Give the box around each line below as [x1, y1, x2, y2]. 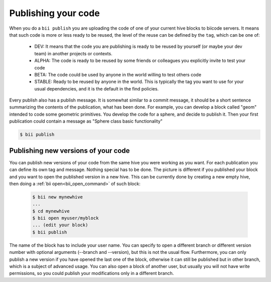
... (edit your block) [32, 222, 88, 228]
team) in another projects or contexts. [34, 50, 112, 56]
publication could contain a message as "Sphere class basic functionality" [9, 118, 163, 124]
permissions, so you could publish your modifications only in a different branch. [9, 270, 174, 276]
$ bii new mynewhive [32, 194, 83, 200]
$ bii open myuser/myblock [32, 215, 99, 221]
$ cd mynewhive [32, 208, 70, 214]
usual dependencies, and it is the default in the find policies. [34, 85, 159, 91]
